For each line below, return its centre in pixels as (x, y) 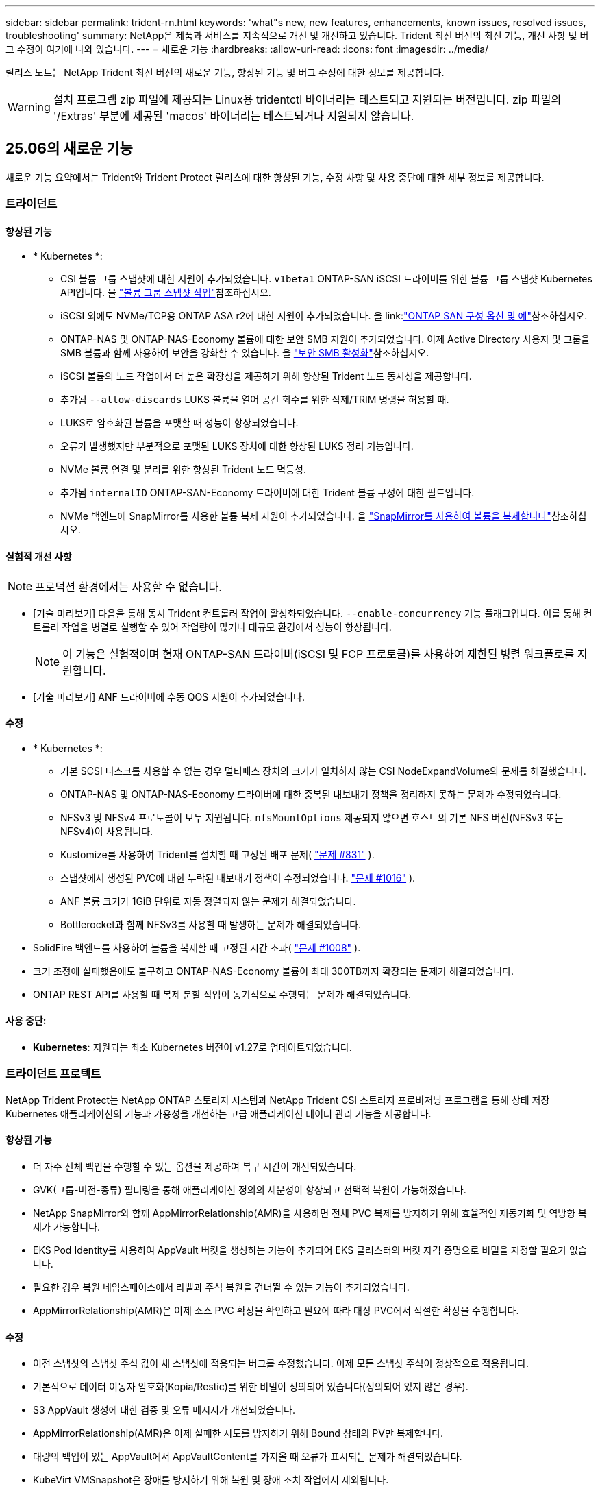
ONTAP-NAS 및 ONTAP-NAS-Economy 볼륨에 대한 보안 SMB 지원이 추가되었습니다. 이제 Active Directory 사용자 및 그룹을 (325, 339)
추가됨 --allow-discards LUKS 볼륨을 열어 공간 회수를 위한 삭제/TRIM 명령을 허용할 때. (255, 400)
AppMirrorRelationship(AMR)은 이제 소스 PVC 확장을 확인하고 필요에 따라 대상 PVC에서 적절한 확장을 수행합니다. (276, 1311)
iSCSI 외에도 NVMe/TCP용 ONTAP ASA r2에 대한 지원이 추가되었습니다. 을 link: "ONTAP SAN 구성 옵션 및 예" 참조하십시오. (324, 316)
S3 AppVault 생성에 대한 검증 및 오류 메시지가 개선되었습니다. (164, 1410)
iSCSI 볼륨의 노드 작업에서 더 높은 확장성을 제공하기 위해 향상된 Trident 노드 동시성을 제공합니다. (266, 376)
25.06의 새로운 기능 (69, 149)
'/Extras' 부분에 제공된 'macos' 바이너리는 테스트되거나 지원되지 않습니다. (234, 116)
